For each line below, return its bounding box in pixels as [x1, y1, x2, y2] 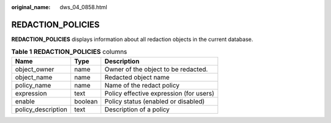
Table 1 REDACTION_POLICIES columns [11, 48, 127, 56]
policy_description [15, 105, 67, 113]
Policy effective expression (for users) [104, 89, 215, 97]
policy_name [15, 81, 51, 89]
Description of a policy [104, 105, 170, 113]
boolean [74, 97, 98, 105]
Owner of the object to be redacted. [104, 65, 208, 73]
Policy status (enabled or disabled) [104, 97, 205, 105]
